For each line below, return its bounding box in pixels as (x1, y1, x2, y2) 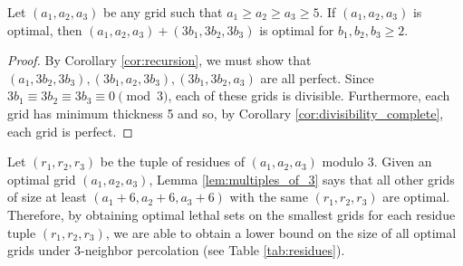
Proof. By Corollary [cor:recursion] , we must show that (7, 51, 312, 70)
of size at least (7, 187, 87, 206)
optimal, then (7, 20, 82, 39)
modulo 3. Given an (322, 152, 432, 171)
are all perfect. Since (260, 68, 374, 87)
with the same (229, 187, 308, 206)
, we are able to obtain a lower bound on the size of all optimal (105, 223, 457, 242)
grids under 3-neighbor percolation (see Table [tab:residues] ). (7, 241, 345, 260)
